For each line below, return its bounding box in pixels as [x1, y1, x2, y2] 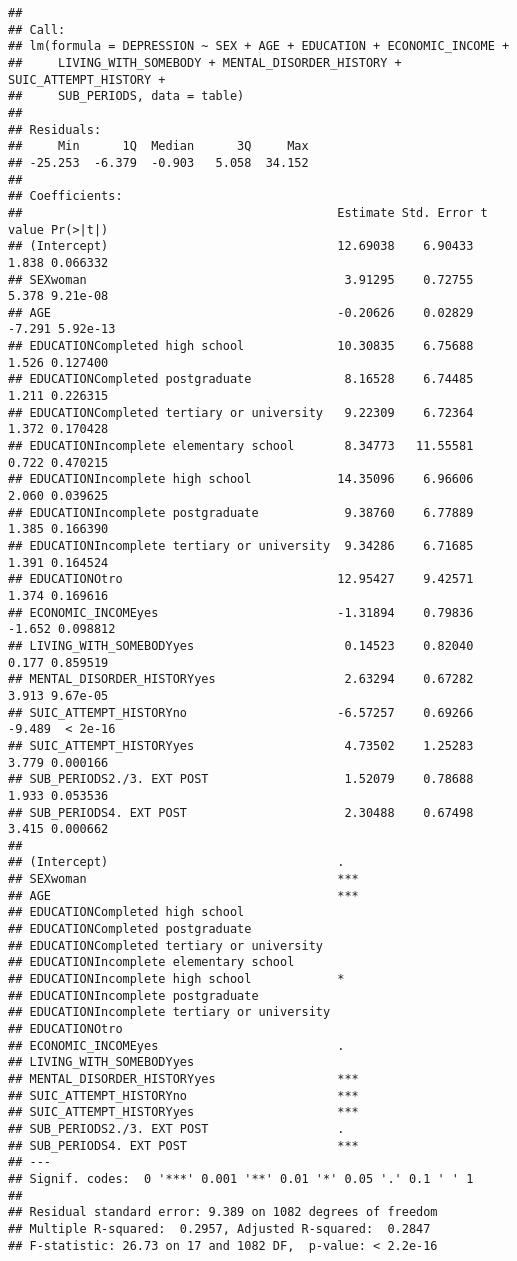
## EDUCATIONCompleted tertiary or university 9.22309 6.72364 [8, 405, 474, 420]
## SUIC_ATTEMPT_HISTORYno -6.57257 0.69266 [8, 705, 474, 720]
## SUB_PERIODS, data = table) [8, 89, 245, 104]
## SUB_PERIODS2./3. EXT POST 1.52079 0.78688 [8, 772, 474, 787]
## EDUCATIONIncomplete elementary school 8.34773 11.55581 [8, 439, 474, 454]
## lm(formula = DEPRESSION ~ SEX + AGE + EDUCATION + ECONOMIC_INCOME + [8, 39, 510, 54]
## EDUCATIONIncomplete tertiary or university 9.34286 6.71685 [8, 539, 474, 553]
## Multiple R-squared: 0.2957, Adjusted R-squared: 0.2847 [8, 1221, 431, 1236]
